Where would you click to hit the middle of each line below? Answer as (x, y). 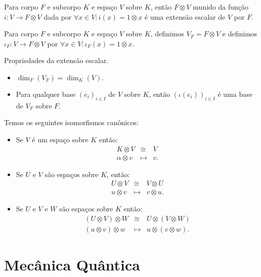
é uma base (235, 94)
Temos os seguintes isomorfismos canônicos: (71, 122)
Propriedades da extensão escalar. (56, 60)
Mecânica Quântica (72, 265)
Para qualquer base (46, 94)
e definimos (240, 34)
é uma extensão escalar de (185, 16)
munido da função (221, 7)
